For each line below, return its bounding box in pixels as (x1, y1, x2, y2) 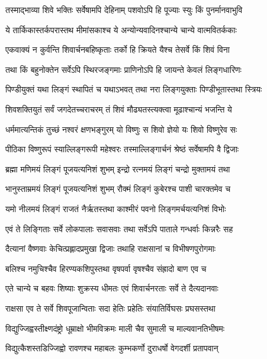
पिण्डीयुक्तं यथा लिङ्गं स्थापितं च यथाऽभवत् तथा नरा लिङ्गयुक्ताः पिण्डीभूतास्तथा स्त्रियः (5, 83, 262, 95)
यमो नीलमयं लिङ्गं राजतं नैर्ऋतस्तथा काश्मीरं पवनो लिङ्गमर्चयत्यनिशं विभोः (5, 202, 226, 214)
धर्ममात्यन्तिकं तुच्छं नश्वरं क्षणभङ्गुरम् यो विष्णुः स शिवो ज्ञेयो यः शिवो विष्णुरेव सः (5, 123, 237, 135)
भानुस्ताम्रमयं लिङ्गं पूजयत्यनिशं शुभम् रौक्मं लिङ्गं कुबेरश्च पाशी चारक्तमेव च (5, 182, 231, 195)
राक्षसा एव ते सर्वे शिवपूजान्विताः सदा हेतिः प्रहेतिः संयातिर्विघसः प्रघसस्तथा (5, 302, 215, 314)
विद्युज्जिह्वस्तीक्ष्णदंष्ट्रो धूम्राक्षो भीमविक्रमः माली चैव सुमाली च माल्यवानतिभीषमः (5, 322, 225, 334)
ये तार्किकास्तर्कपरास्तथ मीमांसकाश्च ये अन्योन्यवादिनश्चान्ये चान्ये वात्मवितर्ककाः (5, 23, 237, 36)
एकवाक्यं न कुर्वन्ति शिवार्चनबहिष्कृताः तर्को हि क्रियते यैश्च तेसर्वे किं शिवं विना (5, 43, 230, 56)
